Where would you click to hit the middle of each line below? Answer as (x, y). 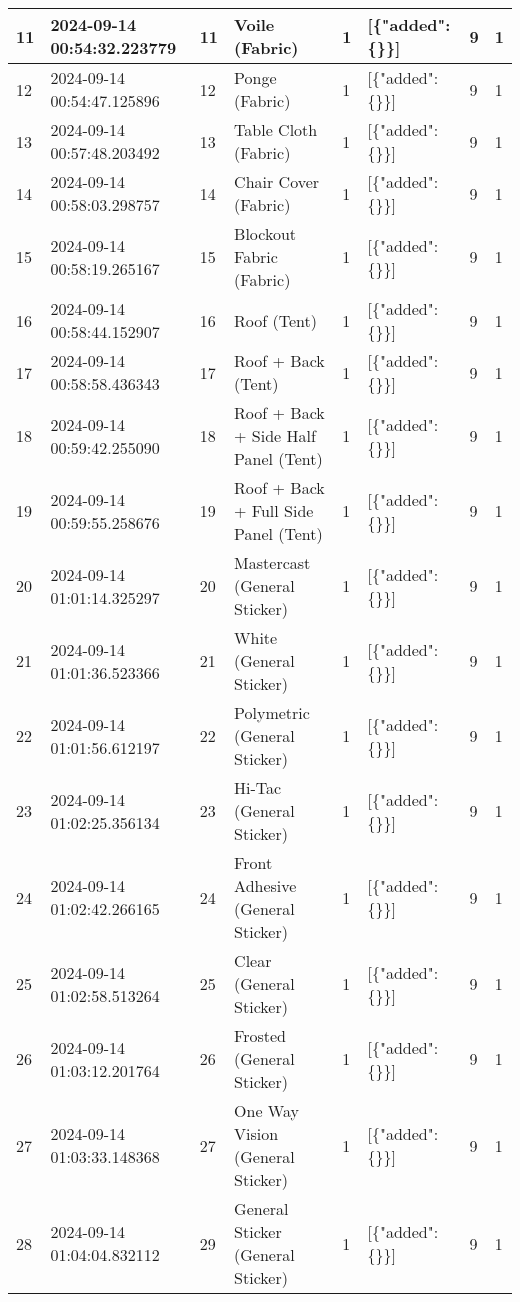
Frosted (260, 1035)
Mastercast (272, 562)
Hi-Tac (258, 787)
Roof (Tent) (275, 320)
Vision (256, 1133)
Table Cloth (276, 129)
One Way (266, 1110)
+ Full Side (274, 510)
